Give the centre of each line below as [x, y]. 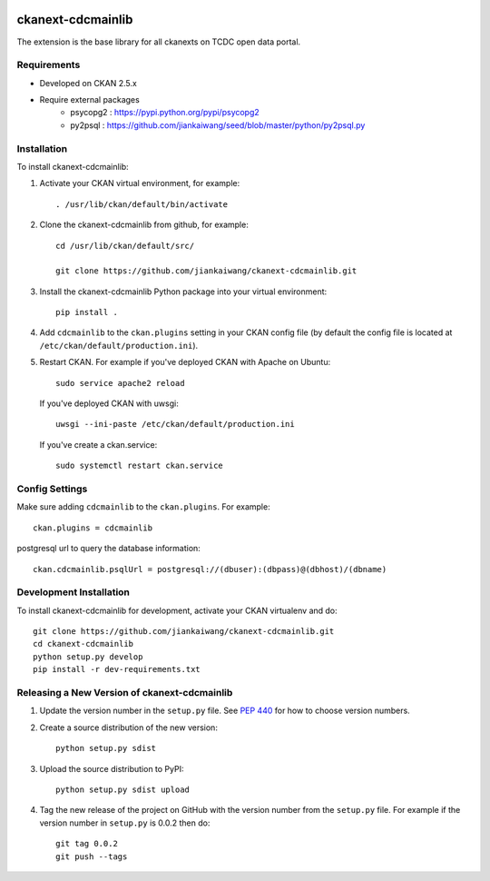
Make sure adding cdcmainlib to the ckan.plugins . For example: [144, 507]
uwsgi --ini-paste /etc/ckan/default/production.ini [175, 424]
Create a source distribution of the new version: [128, 728]
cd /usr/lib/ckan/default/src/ [125, 246]
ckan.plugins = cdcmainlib [93, 528]
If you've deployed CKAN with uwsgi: [109, 403]
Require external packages [89, 100]
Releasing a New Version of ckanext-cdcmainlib [125, 693]
